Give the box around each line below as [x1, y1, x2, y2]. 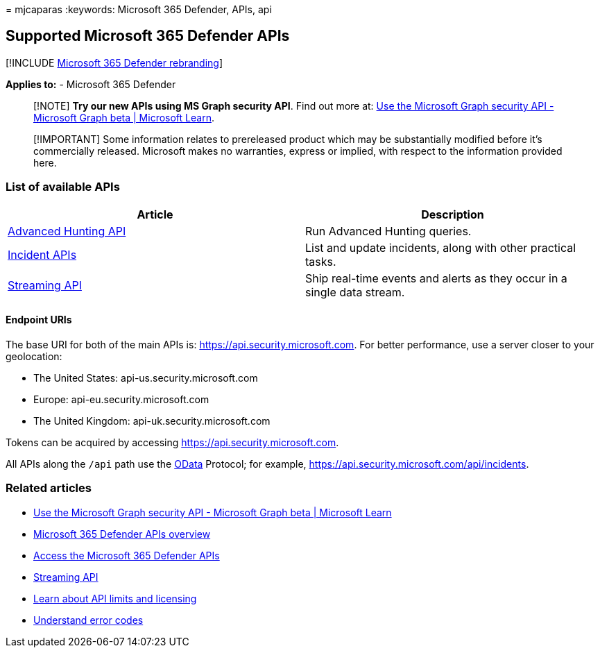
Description [421, 207, 484, 221]
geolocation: [6, 350, 62, 362]
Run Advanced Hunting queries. [305, 223, 472, 238]
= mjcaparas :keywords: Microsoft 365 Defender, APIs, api [6, 3, 272, 15]
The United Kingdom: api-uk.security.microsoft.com [33, 414, 271, 427]
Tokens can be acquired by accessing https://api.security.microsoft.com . [6, 436, 339, 448]
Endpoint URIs [6, 314, 72, 326]
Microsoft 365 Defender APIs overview [33, 527, 211, 540]
